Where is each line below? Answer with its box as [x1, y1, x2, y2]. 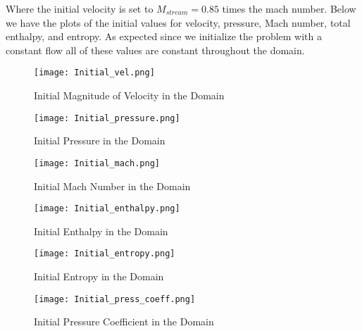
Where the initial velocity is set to [6, 1, 154, 15]
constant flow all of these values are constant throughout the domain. [6, 42, 305, 57]
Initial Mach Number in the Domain [34, 178, 191, 193]
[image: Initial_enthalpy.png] [34, 204, 180, 214]
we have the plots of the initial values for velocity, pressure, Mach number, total [6, 15, 351, 30]
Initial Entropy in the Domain [34, 269, 164, 284]
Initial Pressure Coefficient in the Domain [34, 314, 214, 329]
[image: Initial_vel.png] [34, 68, 155, 78]
